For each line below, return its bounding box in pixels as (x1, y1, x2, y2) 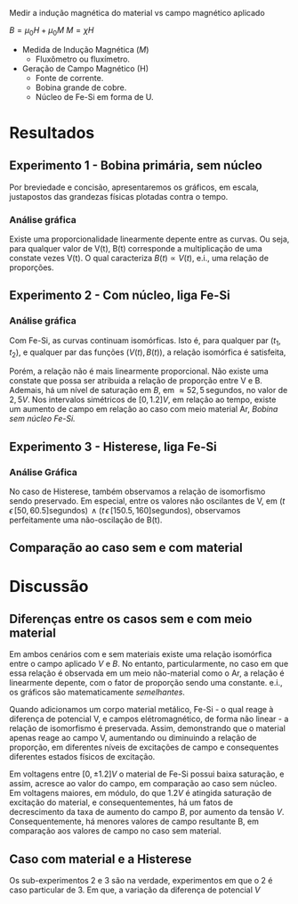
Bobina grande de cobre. (35, 82, 127, 93)
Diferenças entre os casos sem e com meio (9, 612, 253, 627)
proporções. (9, 262, 54, 273)
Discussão (9, 576, 89, 596)
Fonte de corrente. (35, 72, 104, 83)
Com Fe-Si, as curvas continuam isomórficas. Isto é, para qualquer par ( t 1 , (9, 334, 282, 348)
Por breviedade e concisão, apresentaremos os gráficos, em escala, (9, 182, 260, 193)
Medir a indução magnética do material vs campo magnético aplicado (9, 8, 265, 18)
